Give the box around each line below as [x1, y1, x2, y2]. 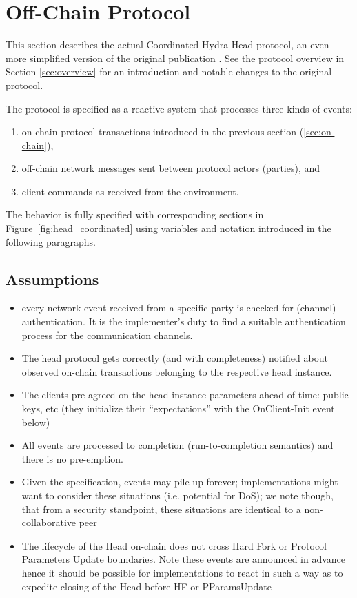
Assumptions [6, 268, 99, 289]
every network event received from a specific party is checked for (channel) [21, 300, 336, 315]
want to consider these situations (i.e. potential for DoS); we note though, [21, 488, 334, 502]
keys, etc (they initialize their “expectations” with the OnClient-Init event [21, 401, 335, 416]
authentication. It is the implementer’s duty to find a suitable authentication [21, 314, 346, 329]
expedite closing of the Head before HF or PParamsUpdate [21, 579, 272, 593]
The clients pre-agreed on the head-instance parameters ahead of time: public [21, 387, 349, 402]
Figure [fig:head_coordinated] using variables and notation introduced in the [6, 221, 331, 235]
